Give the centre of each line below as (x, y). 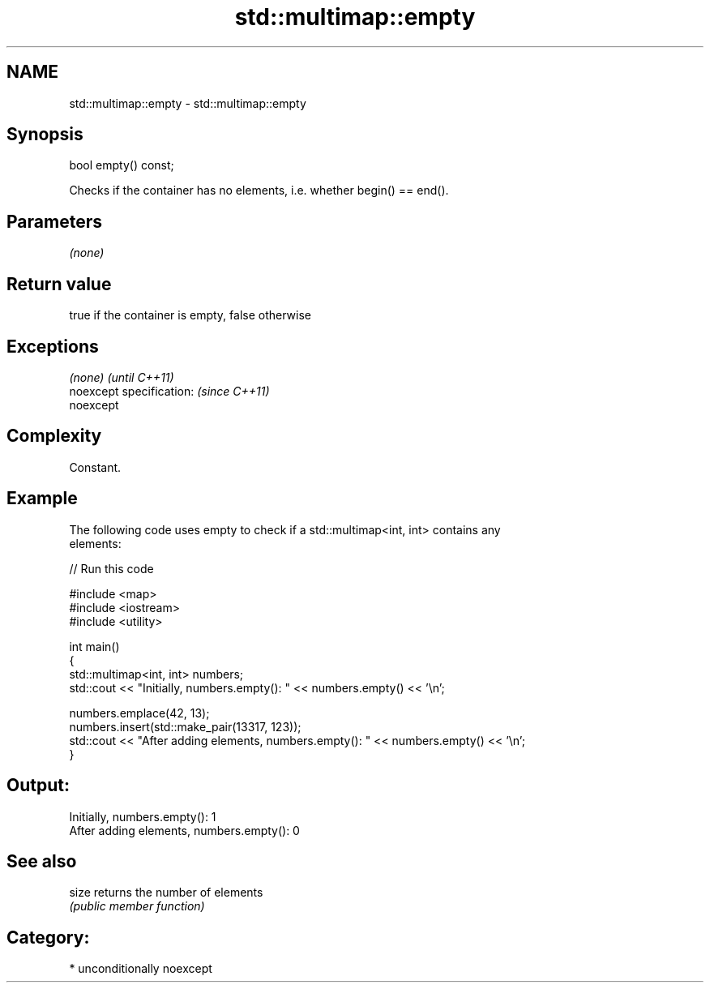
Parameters (54, 221)
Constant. (95, 467)
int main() (94, 646)
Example (42, 499)
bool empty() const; (122, 165)
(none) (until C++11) (122, 377)
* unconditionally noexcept (141, 969)
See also (42, 861)
